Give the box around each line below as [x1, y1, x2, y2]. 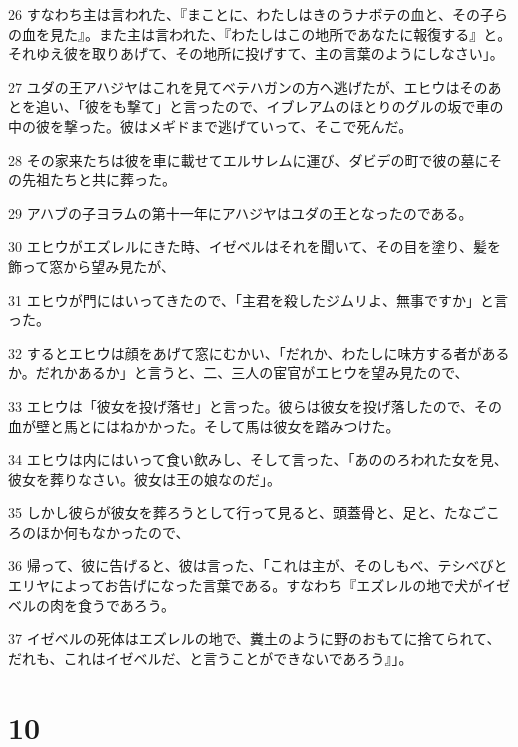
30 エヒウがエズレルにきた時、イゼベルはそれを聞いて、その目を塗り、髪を [8, 236, 501, 257]
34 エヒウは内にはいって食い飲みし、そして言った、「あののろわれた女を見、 [8, 449, 508, 470]
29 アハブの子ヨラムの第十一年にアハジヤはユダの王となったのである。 [8, 202, 473, 223]
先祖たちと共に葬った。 [21, 169, 176, 190]
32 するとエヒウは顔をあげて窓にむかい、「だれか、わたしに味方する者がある [8, 342, 510, 363]
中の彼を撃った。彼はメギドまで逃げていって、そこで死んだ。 [8, 115, 413, 136]
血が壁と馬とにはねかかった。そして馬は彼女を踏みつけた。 [8, 415, 400, 436]
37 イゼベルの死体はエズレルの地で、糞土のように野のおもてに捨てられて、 [8, 628, 501, 649]
